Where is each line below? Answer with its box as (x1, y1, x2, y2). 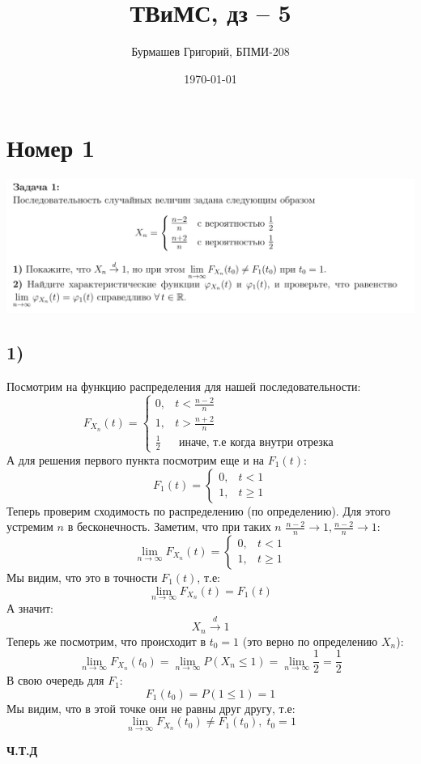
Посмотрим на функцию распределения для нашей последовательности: (6, 377, 361, 394)
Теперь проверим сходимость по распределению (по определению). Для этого (6, 502, 391, 519)
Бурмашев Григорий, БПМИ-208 (131, 43, 290, 60)
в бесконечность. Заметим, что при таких (67, 518, 271, 535)
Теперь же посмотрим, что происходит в (6, 632, 206, 649)
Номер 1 (6, 131, 96, 164)
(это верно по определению (242, 632, 378, 649)
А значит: (6, 599, 53, 616)
